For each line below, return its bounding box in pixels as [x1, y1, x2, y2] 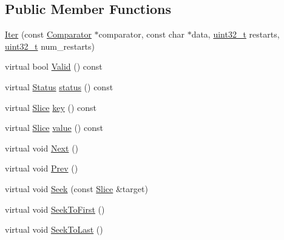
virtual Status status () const [5, 80, 113, 93]
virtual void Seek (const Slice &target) [5, 182, 148, 195]
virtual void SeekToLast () [5, 223, 103, 236]
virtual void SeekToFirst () [5, 202, 105, 215]
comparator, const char [98, 28, 184, 41]
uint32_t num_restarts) [5, 39, 95, 52]
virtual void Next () [5, 141, 79, 154]
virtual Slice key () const [5, 101, 97, 113]
